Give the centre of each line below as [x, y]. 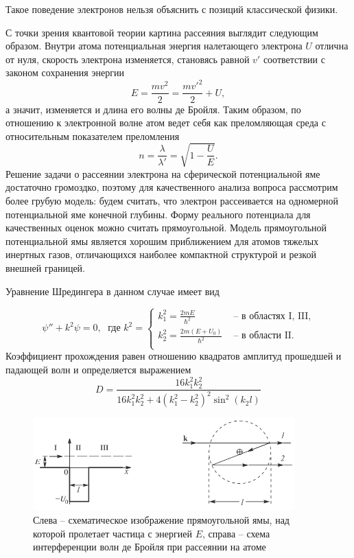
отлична [332, 46]
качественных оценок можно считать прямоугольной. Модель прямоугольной [166, 228]
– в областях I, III [271, 316]
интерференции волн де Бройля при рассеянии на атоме [150, 547]
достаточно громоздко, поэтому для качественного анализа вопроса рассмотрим [172, 187]
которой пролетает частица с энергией [113, 533]
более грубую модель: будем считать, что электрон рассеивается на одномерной [172, 201]
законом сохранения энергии [65, 72]
